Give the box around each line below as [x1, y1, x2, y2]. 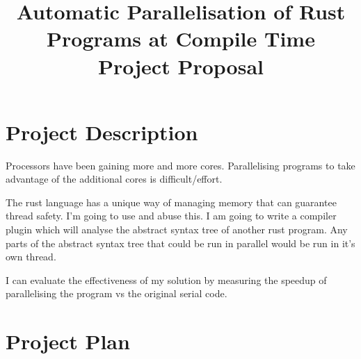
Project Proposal [98, 51, 264, 80]
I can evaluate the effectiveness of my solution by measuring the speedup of [6, 272, 327, 287]
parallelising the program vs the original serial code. [6, 286, 227, 301]
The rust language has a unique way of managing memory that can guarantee [6, 194, 337, 209]
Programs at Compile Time [47, 24, 315, 53]
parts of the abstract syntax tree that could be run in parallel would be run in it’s [6, 235, 355, 250]
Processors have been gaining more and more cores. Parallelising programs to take [6, 158, 355, 172]
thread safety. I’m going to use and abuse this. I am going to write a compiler [6, 208, 337, 223]
